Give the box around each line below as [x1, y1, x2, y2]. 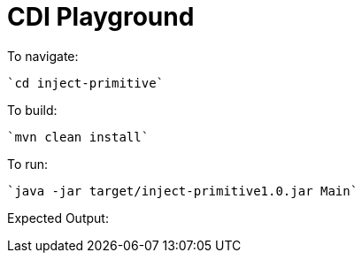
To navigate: [7, 48, 79, 64]
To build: [7, 102, 58, 118]
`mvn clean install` [7, 129, 150, 144]
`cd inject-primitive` [7, 75, 165, 90]
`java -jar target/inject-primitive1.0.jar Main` [7, 183, 358, 198]
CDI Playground [7, 2, 195, 32]
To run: [7, 156, 49, 172]
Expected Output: [7, 210, 109, 226]
